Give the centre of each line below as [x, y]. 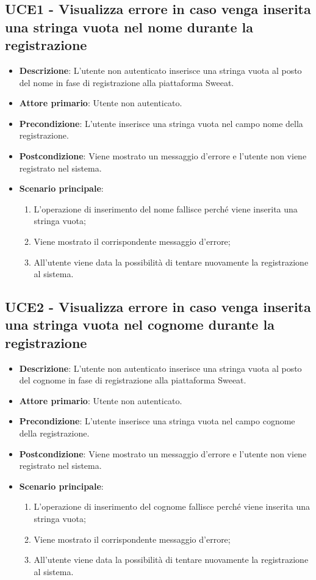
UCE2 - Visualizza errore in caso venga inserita [158, 307]
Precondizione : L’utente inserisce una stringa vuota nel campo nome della [161, 123]
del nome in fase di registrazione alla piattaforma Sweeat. [127, 82]
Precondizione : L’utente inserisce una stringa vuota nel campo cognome [157, 421]
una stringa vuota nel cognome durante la [140, 324]
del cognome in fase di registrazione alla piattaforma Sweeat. [133, 380]
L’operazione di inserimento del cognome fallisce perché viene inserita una [172, 506]
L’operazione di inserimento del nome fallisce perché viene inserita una [166, 208]
